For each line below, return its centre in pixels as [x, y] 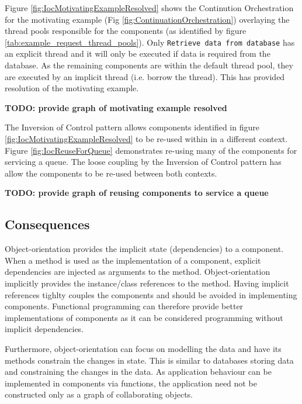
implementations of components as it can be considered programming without [144, 317]
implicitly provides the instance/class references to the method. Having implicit [147, 283]
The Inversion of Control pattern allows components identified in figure [132, 127]
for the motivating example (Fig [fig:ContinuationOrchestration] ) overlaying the [147, 19]
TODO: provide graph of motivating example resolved [116, 107]
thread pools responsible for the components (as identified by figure [126, 31]
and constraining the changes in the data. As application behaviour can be [138, 372]
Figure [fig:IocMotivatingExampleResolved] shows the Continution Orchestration [149, 8]
